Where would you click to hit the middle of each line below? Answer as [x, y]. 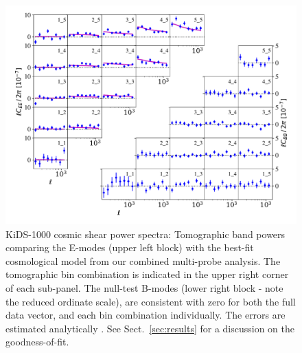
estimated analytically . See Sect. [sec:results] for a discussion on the [150, 328]
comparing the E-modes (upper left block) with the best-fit [130, 247]
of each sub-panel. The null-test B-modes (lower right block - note [144, 287]
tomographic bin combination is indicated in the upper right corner [147, 274]
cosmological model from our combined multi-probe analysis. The [143, 260]
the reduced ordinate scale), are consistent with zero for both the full [151, 301]
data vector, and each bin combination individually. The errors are [146, 315]
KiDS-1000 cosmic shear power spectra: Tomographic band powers [146, 234]
